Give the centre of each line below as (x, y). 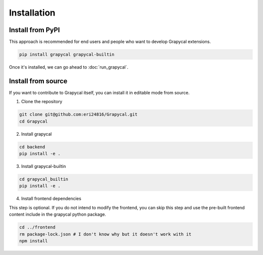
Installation (32, 13)
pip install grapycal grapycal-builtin (67, 55)
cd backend (32, 147)
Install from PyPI (35, 30)
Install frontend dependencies (51, 199)
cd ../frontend (37, 227)
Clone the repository (42, 102)
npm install (34, 241)
